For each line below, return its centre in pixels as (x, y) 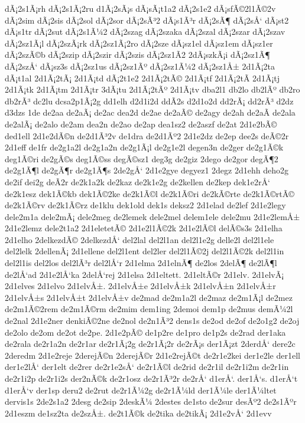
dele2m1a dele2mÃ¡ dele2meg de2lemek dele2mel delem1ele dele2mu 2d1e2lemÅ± (152, 216)
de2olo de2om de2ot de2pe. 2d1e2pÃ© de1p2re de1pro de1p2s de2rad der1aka (145, 332)
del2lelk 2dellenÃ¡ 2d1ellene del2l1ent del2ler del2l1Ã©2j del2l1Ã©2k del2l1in (145, 251)
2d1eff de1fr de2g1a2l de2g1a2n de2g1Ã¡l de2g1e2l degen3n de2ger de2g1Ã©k (144, 147)
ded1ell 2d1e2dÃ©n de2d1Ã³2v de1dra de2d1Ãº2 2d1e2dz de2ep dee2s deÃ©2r (147, 135)
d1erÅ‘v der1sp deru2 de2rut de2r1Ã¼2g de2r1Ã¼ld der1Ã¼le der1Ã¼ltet (141, 390)
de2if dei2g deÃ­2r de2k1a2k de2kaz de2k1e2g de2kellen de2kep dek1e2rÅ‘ (137, 181)
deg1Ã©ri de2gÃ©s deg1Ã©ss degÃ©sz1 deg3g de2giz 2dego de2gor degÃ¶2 (142, 158)
